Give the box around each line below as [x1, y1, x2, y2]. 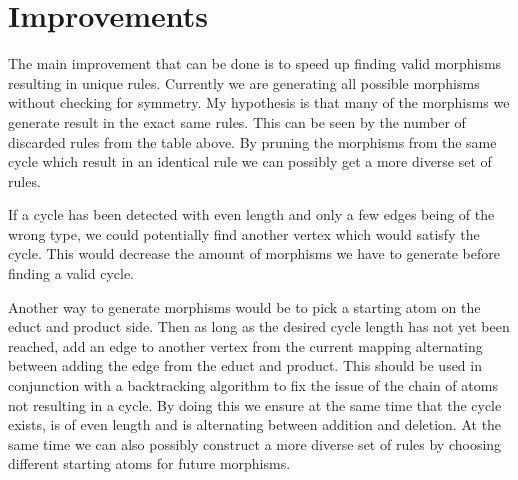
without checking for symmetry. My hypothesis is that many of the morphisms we [8, 92, 510, 113]
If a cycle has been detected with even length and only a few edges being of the [8, 204, 495, 225]
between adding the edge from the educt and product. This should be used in [8, 355, 482, 376]
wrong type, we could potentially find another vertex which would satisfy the [8, 223, 480, 244]
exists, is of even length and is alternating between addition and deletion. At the [8, 414, 502, 435]
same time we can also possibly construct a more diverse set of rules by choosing [8, 433, 502, 454]
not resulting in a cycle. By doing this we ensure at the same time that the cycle [8, 394, 502, 415]
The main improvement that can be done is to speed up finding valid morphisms [8, 53, 502, 74]
